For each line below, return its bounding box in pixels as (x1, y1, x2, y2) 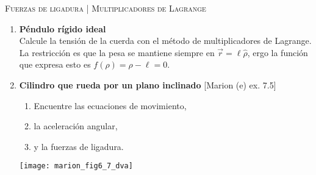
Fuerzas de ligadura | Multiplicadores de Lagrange (5, 2, 206, 14)
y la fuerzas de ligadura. (34, 140, 124, 152)
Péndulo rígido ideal (19, 22, 106, 35)
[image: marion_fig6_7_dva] (19, 162, 133, 171)
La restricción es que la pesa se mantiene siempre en (19, 46, 215, 59)
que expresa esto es (19, 58, 91, 71)
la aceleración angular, (34, 120, 118, 132)
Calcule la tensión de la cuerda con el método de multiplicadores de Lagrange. (19, 34, 312, 47)
